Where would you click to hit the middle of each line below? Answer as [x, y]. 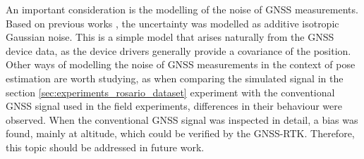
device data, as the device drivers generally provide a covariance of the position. [178, 50]
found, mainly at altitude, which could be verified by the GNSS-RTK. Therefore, [180, 133]
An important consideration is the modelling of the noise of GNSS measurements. [182, 9]
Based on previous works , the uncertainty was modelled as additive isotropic [172, 23]
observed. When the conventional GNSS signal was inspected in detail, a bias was [182, 119]
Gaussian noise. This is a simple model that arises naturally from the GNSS [170, 37]
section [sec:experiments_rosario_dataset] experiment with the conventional [170, 92]
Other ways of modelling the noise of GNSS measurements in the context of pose [181, 64]
